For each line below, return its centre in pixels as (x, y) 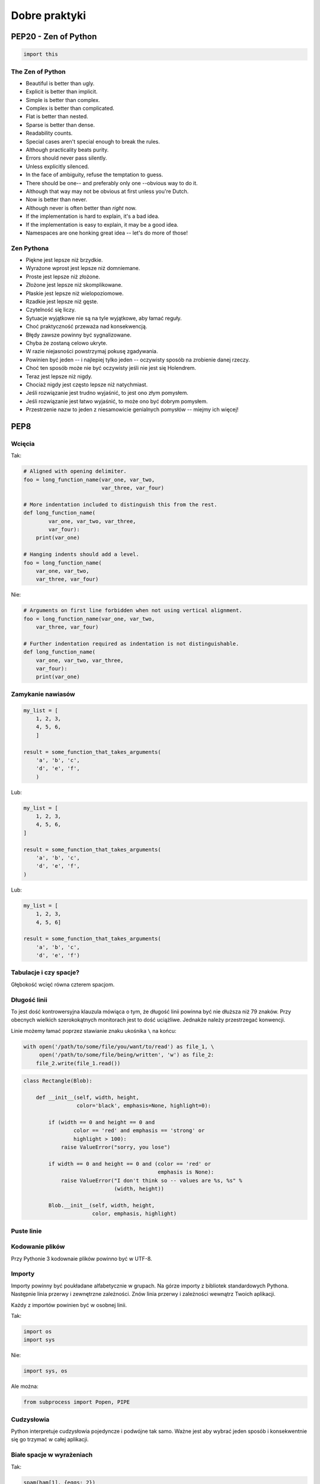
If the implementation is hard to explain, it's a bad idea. (93, 216)
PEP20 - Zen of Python (54, 37)
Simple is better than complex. (63, 100)
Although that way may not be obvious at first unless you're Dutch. (107, 191)
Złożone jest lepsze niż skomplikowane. (74, 285)
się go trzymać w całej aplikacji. (50, 1439)
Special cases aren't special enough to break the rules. (93, 141)
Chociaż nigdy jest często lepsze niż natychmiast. (87, 384)
